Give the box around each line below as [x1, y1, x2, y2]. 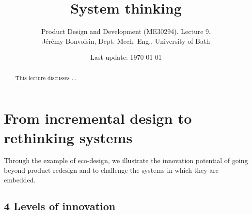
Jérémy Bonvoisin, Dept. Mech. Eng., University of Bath [42, 35, 210, 46]
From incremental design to [4, 108, 192, 128]
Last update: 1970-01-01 [90, 52, 162, 62]
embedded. [4, 174, 36, 184]
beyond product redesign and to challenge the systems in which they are [4, 165, 219, 175]
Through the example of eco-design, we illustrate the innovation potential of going [4, 155, 248, 165]
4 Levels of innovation [4, 198, 116, 213]
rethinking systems [4, 127, 133, 147]
